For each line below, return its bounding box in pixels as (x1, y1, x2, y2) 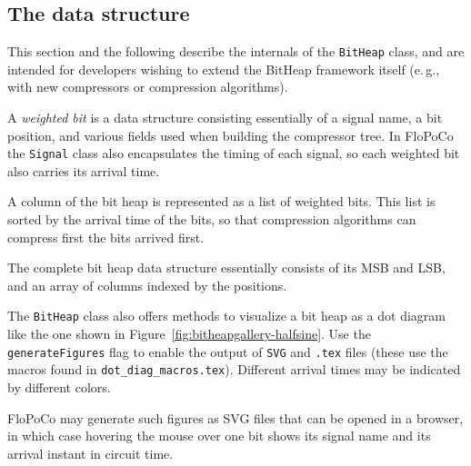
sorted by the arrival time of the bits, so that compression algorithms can (7, 210, 416, 229)
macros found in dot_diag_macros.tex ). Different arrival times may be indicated (7, 360, 461, 379)
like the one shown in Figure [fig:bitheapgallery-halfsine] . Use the (7, 324, 371, 343)
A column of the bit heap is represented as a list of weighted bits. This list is (7, 192, 436, 211)
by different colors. (7, 378, 111, 397)
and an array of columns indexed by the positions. (7, 275, 287, 294)
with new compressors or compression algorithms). (7, 77, 288, 96)
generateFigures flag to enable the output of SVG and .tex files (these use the (7, 342, 448, 361)
